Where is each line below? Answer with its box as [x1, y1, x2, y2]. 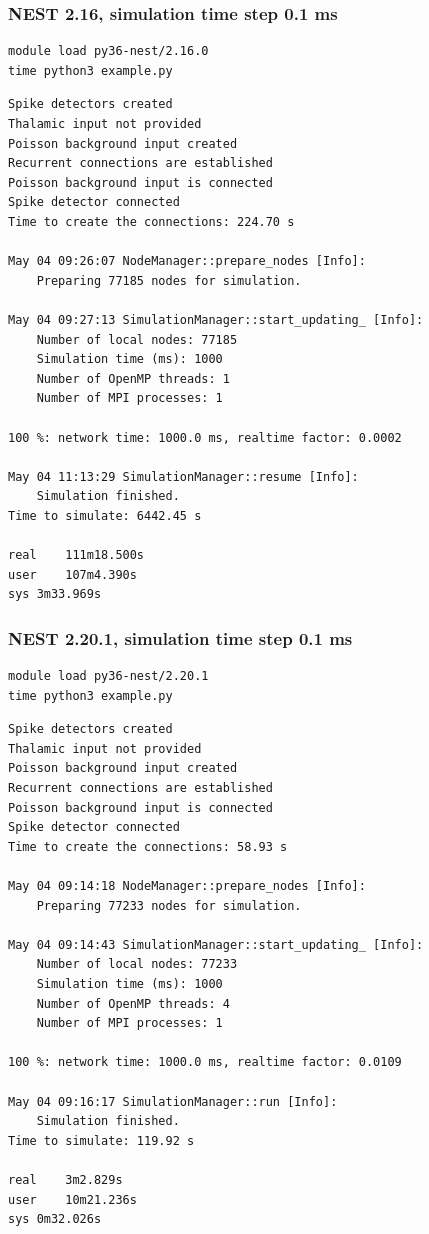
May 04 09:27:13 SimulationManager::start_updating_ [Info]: [8, 312, 424, 327]
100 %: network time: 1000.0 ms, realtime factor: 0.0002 [8, 430, 402, 445]
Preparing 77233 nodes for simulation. [36, 898, 302, 913]
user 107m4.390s [8, 567, 137, 582]
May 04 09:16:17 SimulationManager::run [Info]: [8, 1094, 338, 1109]
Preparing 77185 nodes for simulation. [36, 273, 302, 288]
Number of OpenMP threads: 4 [36, 996, 230, 1011]
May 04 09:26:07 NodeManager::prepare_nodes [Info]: [8, 254, 366, 269]
